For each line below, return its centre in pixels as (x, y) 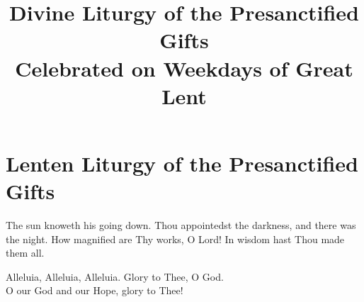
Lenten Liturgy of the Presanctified (182, 163)
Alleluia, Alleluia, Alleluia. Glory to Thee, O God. (115, 276)
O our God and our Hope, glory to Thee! (95, 290)
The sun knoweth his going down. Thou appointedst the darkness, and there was (181, 225)
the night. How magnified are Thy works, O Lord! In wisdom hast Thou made (175, 239)
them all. (25, 253)
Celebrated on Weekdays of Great (184, 68)
